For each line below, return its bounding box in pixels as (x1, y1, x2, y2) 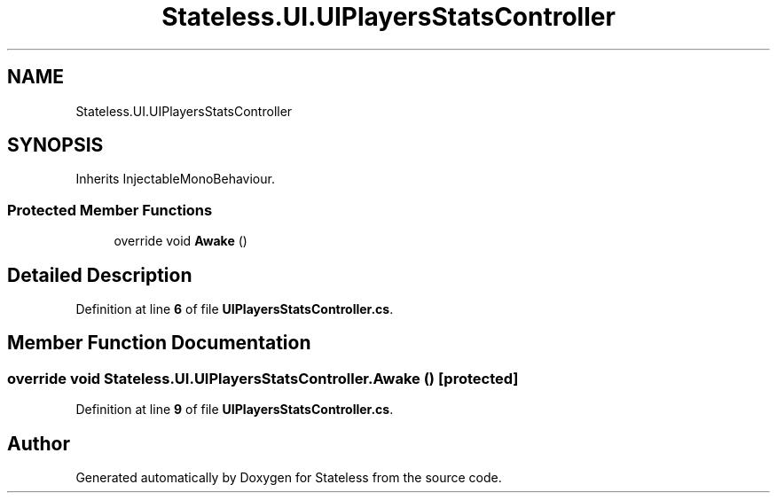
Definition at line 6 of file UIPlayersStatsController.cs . (75, 301, 394, 317)
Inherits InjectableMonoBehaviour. (75, 171, 275, 187)
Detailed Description (7, 263, 192, 286)
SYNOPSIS (7, 134, 104, 157)
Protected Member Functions (7, 200, 213, 219)
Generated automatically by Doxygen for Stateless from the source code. (75, 470, 502, 486)
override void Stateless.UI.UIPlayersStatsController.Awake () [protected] (7, 369, 519, 387)
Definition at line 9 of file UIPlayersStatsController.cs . (75, 402, 394, 418)
